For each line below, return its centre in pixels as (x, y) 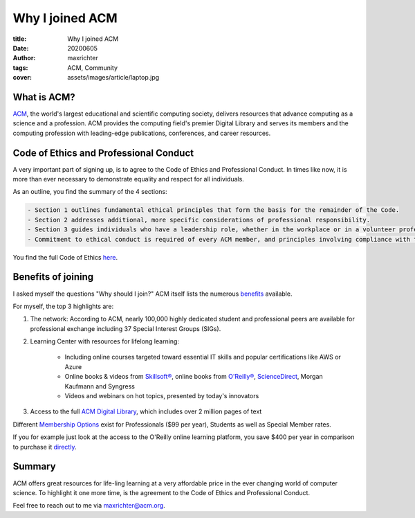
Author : (24, 58)
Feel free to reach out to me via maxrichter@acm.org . (89, 506)
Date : (21, 48)
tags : (20, 68)
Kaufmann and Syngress (100, 386)
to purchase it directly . (45, 447)
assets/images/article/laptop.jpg (113, 78)
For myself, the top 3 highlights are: (63, 306)
